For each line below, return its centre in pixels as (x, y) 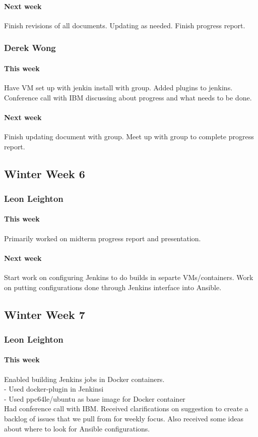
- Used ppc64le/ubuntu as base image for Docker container (95, 398)
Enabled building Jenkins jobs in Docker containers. (84, 379)
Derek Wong (30, 48)
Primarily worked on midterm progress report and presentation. (103, 238)
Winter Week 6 (45, 173)
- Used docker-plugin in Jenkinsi (54, 389)
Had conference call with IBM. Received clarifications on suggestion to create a (126, 408)
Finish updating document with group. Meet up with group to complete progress (129, 136)
